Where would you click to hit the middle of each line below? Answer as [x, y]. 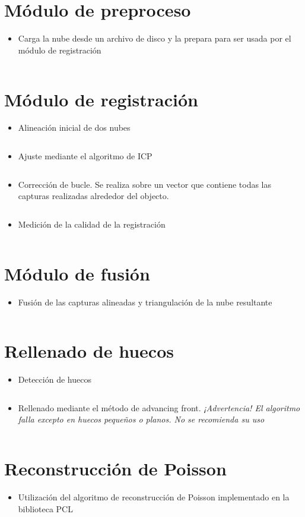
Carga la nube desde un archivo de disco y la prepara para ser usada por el [155, 38]
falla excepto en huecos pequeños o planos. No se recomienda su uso [141, 419]
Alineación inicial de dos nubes [74, 127]
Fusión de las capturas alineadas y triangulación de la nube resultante [145, 302]
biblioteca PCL [45, 508]
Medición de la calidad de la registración [92, 224]
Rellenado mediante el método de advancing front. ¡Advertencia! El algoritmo [159, 407]
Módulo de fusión [77, 273]
